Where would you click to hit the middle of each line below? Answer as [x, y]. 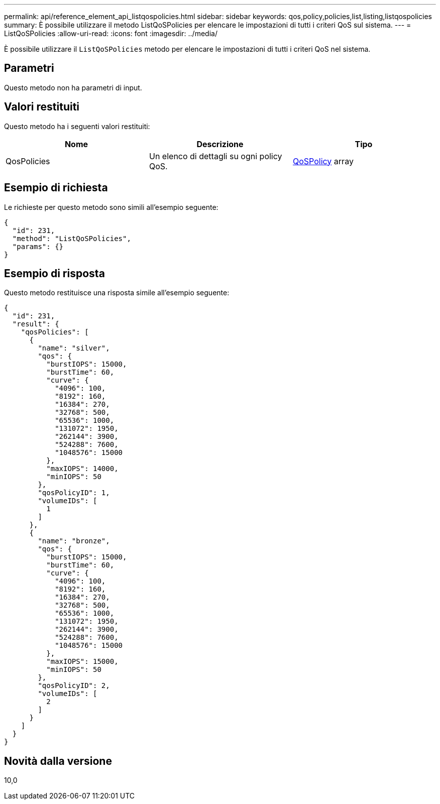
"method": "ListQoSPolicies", [72, 238]
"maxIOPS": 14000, [82, 469]
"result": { [36, 324]
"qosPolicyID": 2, [74, 686]
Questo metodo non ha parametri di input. [73, 87]
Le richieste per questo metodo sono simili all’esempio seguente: [111, 207]
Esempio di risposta [54, 273]
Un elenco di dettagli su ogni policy [215, 156]
